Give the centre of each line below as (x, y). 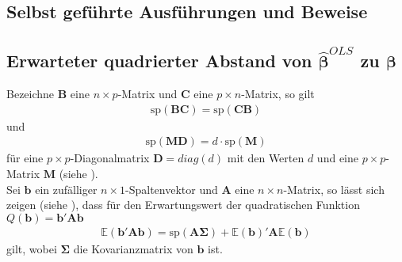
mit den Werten (266, 158)
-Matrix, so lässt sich (334, 189)
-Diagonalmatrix (110, 158)
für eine (25, 158)
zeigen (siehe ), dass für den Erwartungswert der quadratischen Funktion (183, 205)
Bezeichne (31, 94)
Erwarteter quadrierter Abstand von (159, 61)
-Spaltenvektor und (172, 189)
